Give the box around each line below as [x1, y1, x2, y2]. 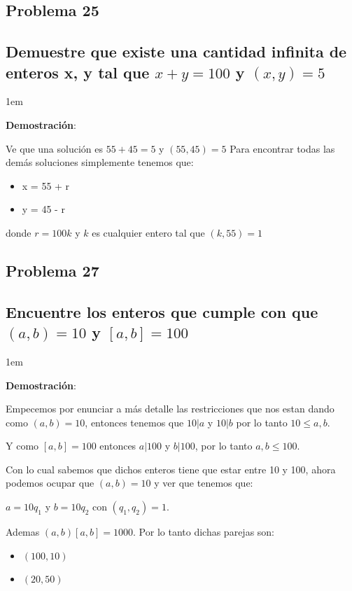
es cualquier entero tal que [92, 225, 205, 239]
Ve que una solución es [6, 141, 103, 155]
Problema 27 [6, 259, 99, 281]
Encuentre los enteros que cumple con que [6, 300, 318, 322]
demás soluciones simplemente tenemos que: [6, 155, 194, 169]
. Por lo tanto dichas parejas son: [133, 524, 274, 539]
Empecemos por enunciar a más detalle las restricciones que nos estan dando [6, 401, 335, 416]
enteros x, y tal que [6, 61, 150, 83]
